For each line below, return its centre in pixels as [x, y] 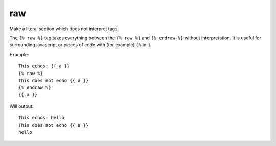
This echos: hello [42, 118]
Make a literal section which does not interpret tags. [64, 29]
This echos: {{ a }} [44, 66]
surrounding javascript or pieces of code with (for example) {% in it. [80, 45]
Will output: [21, 106]
